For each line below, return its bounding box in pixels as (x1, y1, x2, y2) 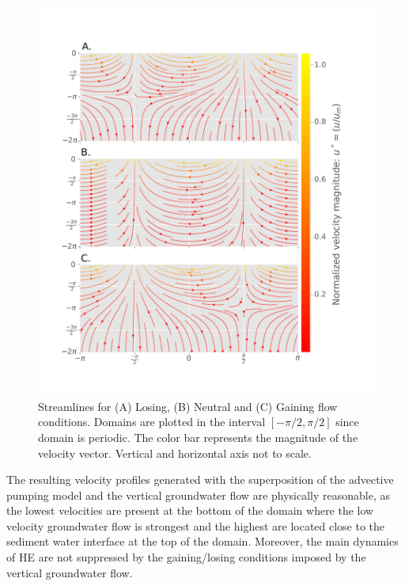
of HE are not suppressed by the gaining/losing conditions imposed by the (6, 549, 366, 565)
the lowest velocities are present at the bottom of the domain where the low (6, 502, 374, 519)
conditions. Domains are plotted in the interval (38, 413, 266, 430)
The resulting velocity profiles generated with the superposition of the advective (6, 471, 394, 488)
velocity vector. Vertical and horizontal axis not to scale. (38, 444, 312, 461)
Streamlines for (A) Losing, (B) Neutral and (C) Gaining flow (38, 398, 338, 414)
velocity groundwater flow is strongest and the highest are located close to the (6, 517, 385, 534)
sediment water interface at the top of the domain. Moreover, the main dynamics (6, 533, 399, 550)
